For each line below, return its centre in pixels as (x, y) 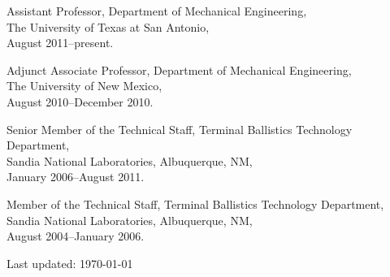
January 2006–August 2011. (76, 177)
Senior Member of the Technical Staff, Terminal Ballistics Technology (180, 129)
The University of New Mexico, (84, 86)
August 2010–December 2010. (80, 101)
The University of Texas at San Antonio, (108, 26)
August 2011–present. (60, 43)
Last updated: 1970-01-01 (70, 263)
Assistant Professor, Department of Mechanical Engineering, (157, 11)
